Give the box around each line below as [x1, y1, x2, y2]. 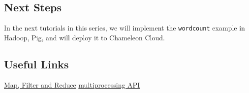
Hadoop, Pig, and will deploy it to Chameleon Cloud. [4, 32, 165, 42]
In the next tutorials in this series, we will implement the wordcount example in [4, 23, 245, 33]
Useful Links [4, 56, 69, 71]
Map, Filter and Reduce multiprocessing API [4, 79, 140, 90]
